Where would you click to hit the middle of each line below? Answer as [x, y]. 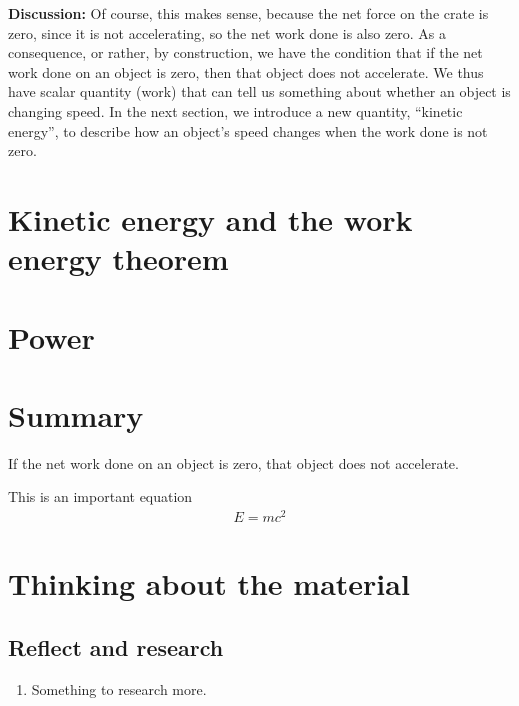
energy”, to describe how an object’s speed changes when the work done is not [248, 130]
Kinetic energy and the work [210, 218]
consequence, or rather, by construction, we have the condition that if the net [245, 52]
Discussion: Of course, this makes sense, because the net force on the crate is [248, 13]
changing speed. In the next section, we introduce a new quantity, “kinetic [235, 110]
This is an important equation [100, 496]
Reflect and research [116, 646]
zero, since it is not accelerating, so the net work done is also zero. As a [227, 32]
